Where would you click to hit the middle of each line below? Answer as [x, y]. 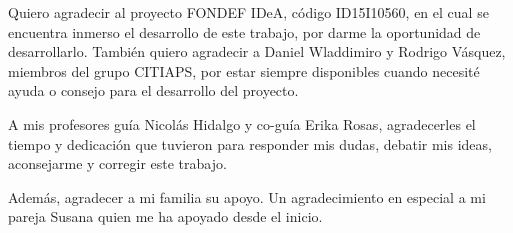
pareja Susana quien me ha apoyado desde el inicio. [165, 216]
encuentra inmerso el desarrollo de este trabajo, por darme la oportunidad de [244, 31]
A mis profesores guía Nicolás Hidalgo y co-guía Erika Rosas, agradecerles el [242, 123]
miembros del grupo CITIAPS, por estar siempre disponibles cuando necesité [244, 70]
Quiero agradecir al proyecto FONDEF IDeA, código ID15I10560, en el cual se [248, 12]
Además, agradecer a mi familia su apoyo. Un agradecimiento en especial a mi [247, 196]
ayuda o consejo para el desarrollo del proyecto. [153, 90]
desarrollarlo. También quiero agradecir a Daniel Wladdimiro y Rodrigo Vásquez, [257, 51]
